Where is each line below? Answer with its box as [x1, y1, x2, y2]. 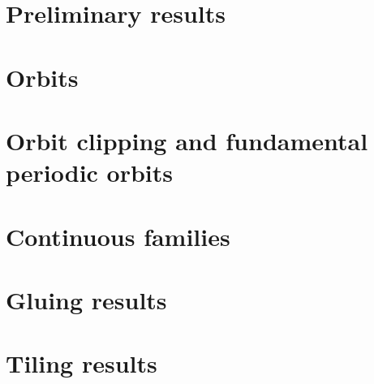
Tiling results [6, 347, 157, 380]
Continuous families [6, 219, 230, 252]
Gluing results [6, 283, 167, 316]
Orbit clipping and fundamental [6, 123, 368, 157]
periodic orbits [6, 156, 174, 189]
